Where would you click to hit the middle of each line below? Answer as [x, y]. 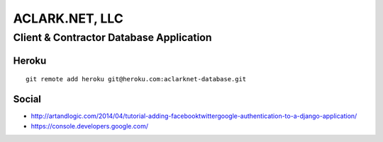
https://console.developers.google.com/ [90, 126]
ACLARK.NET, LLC [68, 18]
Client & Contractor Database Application [112, 37]
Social [27, 99]
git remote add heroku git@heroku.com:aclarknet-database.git [136, 79]
